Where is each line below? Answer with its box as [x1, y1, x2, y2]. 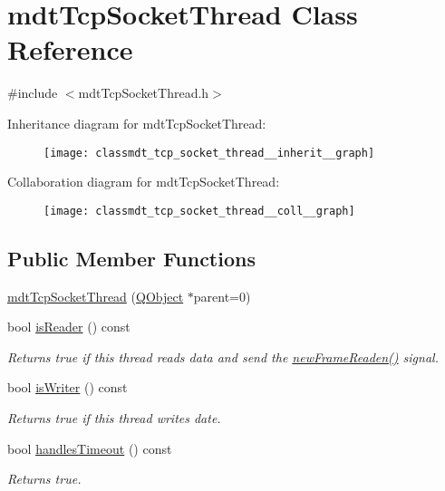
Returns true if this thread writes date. [7, 408, 221, 427]
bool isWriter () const [7, 378, 128, 397]
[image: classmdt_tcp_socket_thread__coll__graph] [44, 204, 355, 217]
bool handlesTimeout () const [7, 438, 172, 457]
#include [7, 83, 58, 102]
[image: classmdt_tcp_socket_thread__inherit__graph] [44, 146, 375, 159]
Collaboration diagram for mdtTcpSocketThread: [7, 172, 280, 191]
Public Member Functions [7, 244, 256, 272]
